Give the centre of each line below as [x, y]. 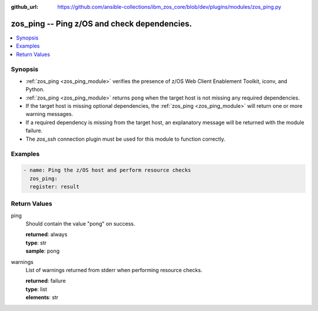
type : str [36, 243]
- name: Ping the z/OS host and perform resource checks [107, 170]
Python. [35, 90]
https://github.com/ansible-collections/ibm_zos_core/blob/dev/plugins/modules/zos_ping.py [169, 7]
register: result [54, 186]
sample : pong [43, 251]
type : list [36, 289]
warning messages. [49, 114]
